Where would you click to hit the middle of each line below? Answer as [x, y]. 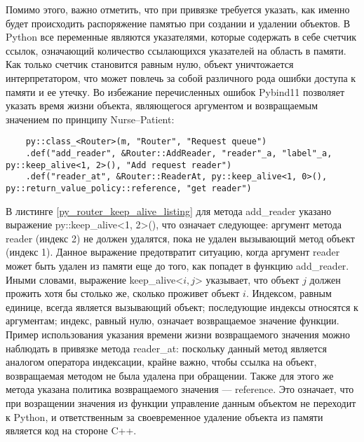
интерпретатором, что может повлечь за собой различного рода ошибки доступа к [181, 77]
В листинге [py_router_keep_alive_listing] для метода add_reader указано [169, 210]
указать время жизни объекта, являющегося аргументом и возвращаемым [162, 105]
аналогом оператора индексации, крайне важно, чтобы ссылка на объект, [161, 362]
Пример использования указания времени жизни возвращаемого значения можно [178, 334]
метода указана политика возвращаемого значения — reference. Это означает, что [180, 389]
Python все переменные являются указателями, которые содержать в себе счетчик [181, 37]
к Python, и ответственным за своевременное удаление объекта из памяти [164, 416]
